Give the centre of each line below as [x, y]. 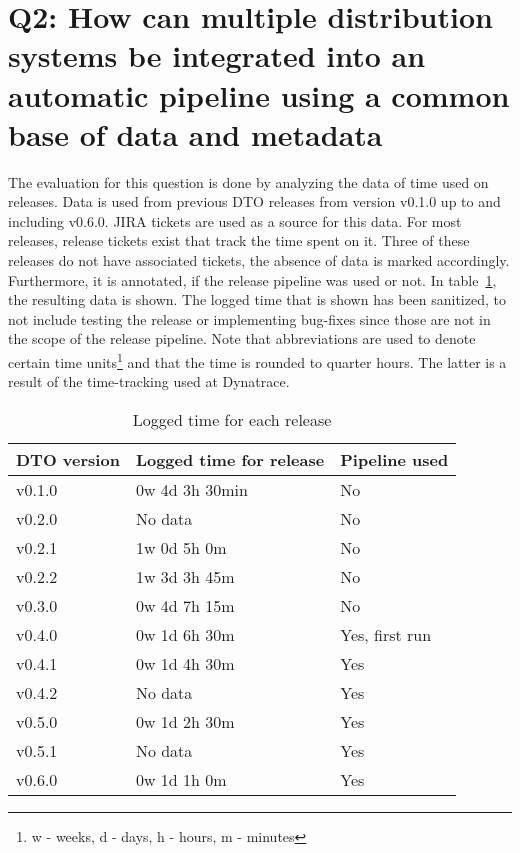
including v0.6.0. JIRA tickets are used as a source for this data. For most [235, 220]
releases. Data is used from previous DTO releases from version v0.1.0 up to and [254, 201]
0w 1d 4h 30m [185, 663]
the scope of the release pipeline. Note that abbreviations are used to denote [242, 338]
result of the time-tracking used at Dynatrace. [149, 381]
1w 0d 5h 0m [181, 547]
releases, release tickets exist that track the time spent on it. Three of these [239, 240]
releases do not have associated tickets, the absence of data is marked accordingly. [259, 260]
